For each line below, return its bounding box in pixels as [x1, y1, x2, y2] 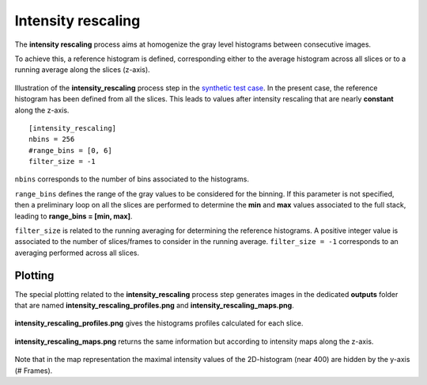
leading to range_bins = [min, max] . [14, 211, 133, 221]
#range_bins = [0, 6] [28, 146, 112, 154]
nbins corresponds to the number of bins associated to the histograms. [14, 174, 249, 184]
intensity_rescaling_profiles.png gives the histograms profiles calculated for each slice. [14, 318, 304, 328]
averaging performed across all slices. [14, 248, 140, 257]
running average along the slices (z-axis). [14, 65, 150, 74]
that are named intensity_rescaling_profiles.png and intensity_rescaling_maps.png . [14, 301, 294, 311]
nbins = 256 [28, 135, 75, 144]
